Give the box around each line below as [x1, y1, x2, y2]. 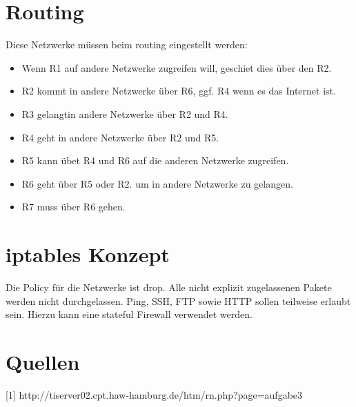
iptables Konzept [6, 240, 170, 268]
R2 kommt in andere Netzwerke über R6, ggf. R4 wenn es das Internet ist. [21, 83, 336, 98]
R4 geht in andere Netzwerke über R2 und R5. [21, 130, 219, 144]
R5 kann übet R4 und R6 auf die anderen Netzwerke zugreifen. [21, 153, 289, 168]
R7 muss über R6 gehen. [21, 199, 126, 214]
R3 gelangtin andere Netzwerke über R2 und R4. [21, 106, 228, 121]
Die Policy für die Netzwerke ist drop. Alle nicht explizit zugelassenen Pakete [6, 280, 332, 294]
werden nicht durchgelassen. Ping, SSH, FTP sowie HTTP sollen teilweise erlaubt [6, 293, 351, 308]
